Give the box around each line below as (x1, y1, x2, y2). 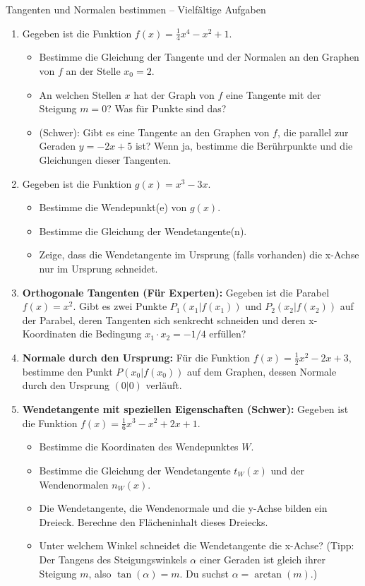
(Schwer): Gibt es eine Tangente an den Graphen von (39, 124, 270, 139)
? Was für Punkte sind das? (107, 101, 227, 116)
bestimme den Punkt (22, 364, 113, 378)
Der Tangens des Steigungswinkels (39, 551, 187, 566)
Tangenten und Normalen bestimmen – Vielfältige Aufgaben (6, 2, 266, 16)
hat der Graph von (133, 87, 215, 102)
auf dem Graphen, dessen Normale (187, 364, 337, 378)
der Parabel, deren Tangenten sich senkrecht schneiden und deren (22, 312, 306, 327)
